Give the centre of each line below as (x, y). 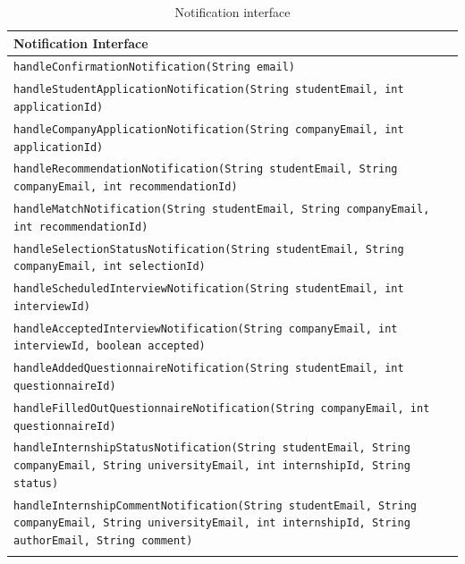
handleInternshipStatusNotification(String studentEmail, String (212, 448)
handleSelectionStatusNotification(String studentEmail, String (209, 249)
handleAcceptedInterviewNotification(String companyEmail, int (206, 328)
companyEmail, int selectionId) (110, 267)
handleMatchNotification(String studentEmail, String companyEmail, (222, 210)
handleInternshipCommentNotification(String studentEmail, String (216, 505)
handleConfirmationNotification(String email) (154, 67)
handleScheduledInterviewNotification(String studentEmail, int (209, 289)
